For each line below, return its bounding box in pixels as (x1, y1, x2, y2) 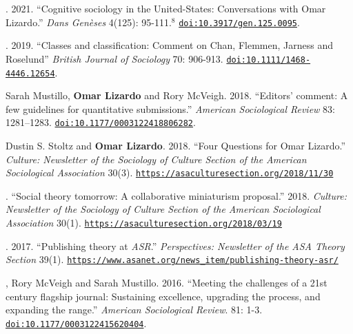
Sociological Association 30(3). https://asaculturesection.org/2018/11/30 (6, 165, 334, 180)
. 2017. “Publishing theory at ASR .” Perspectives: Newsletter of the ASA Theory (6, 238, 345, 253)
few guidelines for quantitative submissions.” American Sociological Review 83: (6, 101, 335, 116)
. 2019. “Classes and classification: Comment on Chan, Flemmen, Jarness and (6, 38, 333, 52)
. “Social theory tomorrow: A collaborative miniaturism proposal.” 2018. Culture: (6, 188, 347, 202)
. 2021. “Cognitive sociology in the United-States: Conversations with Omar (6, 1, 326, 15)
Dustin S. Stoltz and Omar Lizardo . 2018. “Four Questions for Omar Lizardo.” (6, 138, 346, 152)
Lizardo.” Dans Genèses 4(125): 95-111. (6, 14, 172, 29)
